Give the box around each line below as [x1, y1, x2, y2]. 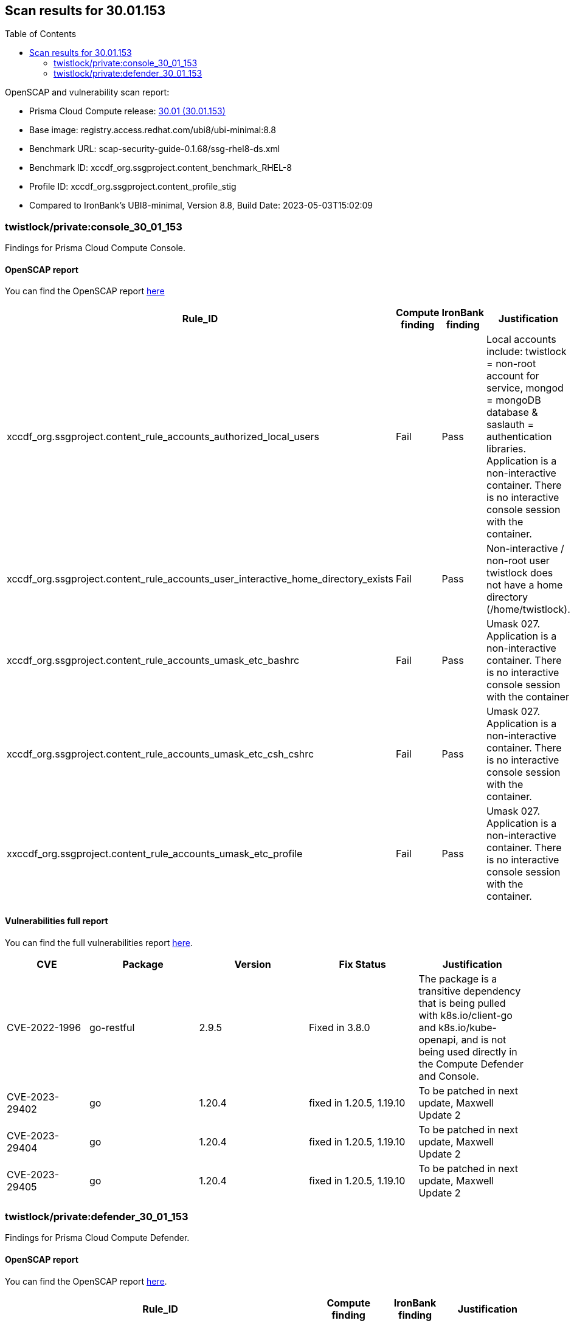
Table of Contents [5, 29, 77, 40]
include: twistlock [486, 345, 567, 358]
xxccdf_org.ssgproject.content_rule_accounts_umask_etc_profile [7, 848, 303, 860]
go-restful [89, 1021, 135, 1034]
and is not [461, 1033, 507, 1046]
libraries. [486, 443, 527, 455]
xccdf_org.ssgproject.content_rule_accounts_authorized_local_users [7, 430, 319, 443]
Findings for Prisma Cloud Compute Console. [5, 243, 185, 254]
